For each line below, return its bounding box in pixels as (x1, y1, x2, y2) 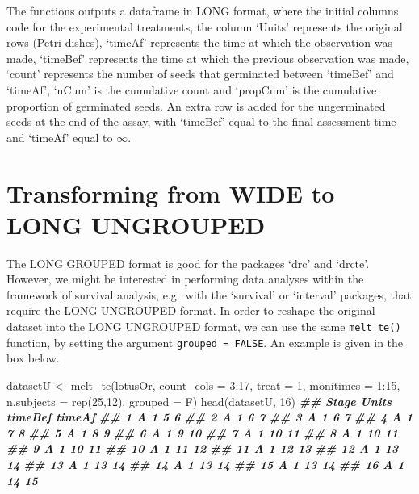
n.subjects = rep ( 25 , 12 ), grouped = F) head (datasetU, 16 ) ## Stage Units (6, 392, 392, 409)
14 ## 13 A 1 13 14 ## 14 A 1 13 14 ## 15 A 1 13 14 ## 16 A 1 (6, 455, 404, 472)
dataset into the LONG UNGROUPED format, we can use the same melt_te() (6, 318, 401, 335)
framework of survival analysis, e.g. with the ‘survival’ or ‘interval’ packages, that (6, 286, 412, 303)
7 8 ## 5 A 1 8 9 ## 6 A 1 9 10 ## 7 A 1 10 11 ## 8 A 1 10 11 (6, 424, 398, 441)
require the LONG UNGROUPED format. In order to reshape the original (6, 302, 375, 319)
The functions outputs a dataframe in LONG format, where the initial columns (6, 2, 399, 19)
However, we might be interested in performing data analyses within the (6, 270, 364, 287)
